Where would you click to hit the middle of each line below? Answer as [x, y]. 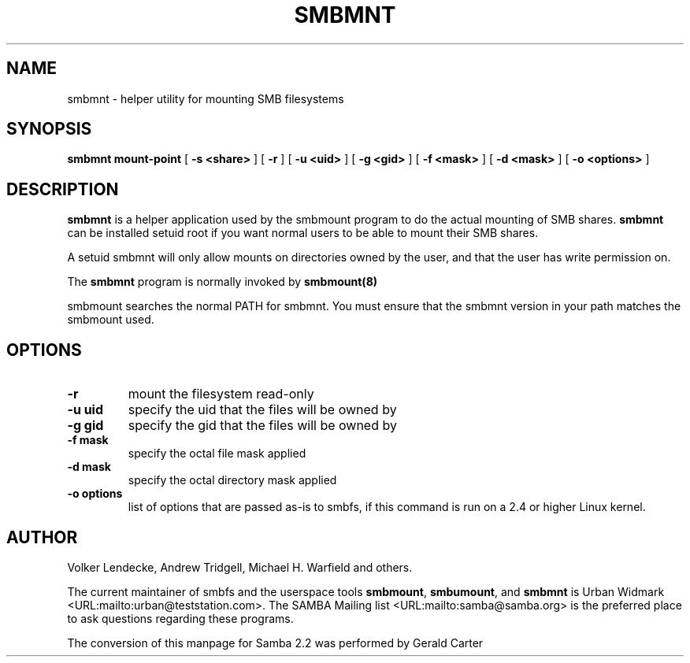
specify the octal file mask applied [217, 454]
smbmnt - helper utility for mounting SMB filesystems [206, 98]
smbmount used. [111, 320]
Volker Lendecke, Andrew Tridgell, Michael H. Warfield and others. [240, 567]
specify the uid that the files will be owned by [262, 410]
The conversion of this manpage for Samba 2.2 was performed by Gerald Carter [275, 643]
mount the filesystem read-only [221, 394]
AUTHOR [42, 537]
